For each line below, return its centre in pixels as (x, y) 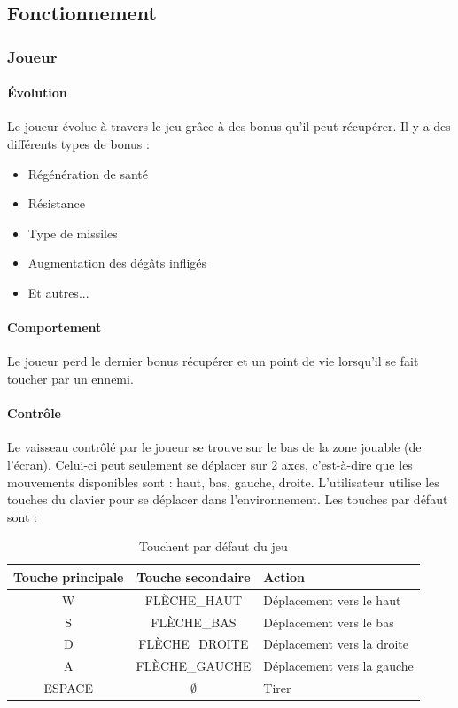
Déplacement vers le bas (329, 622)
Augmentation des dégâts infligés (117, 263)
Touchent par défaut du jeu (213, 546)
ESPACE (68, 688)
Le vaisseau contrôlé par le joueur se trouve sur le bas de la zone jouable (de (214, 447)
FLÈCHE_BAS (194, 622)
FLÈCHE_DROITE (194, 644)
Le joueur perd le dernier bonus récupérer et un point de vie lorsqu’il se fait (213, 361)
